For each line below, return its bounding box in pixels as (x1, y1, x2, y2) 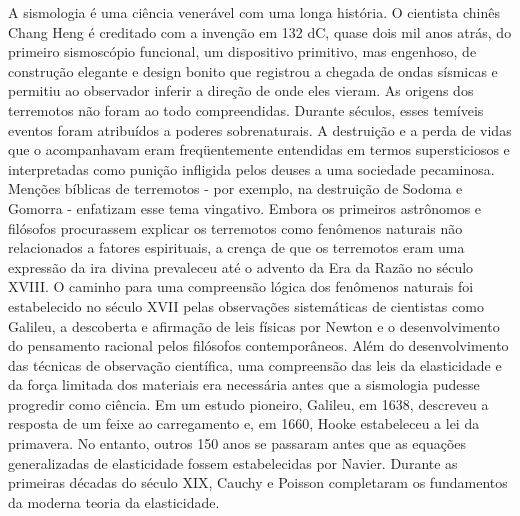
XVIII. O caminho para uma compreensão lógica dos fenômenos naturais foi (8, 276, 474, 297)
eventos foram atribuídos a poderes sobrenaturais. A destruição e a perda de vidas (8, 119, 512, 140)
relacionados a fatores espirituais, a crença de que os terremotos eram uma (8, 237, 465, 258)
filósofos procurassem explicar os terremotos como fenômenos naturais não (8, 217, 463, 238)
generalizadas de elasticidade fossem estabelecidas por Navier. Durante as (8, 452, 458, 473)
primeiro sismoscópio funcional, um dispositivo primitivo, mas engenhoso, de (8, 41, 477, 62)
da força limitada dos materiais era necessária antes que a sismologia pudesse (8, 374, 480, 395)
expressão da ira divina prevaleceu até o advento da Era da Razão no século (8, 256, 474, 277)
